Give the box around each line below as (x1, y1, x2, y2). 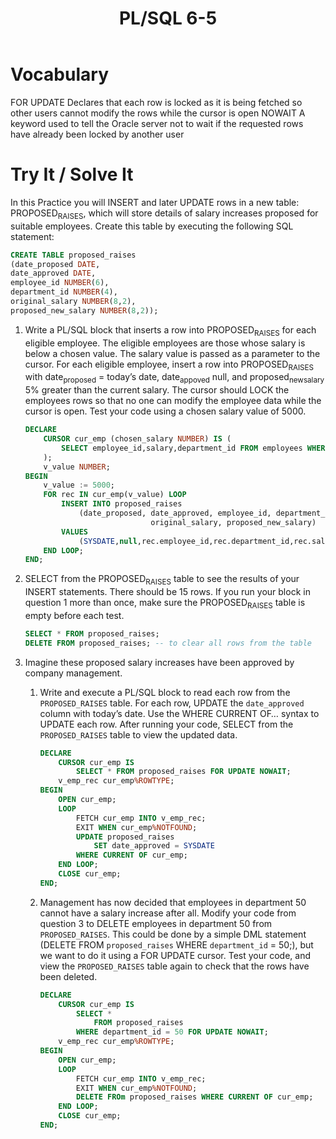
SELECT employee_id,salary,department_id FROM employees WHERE (61, 443, 330, 453)
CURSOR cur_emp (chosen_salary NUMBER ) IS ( (43, 434, 232, 444)
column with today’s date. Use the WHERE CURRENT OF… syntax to (39, 707, 320, 719)
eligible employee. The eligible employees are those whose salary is (24, 337, 306, 349)
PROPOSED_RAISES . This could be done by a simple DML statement (39, 928, 307, 940)
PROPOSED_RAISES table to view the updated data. (39, 728, 238, 741)
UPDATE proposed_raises (75, 832, 175, 842)
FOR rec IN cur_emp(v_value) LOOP (43, 490, 187, 500)
